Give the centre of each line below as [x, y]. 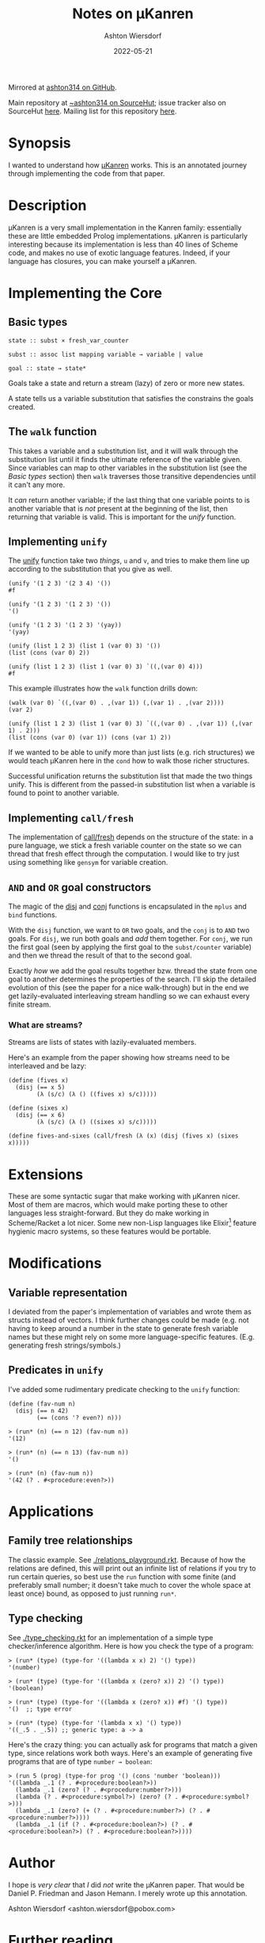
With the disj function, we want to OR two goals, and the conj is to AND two [129, 930]
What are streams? [45, 1025]
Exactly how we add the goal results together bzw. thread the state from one [133, 971]
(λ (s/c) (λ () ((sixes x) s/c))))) [97, 1123]
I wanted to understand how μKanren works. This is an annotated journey [128, 165]
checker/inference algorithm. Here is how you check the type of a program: [131, 1646]
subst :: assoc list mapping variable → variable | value [106, 354]
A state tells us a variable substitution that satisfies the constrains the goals [131, 398]
